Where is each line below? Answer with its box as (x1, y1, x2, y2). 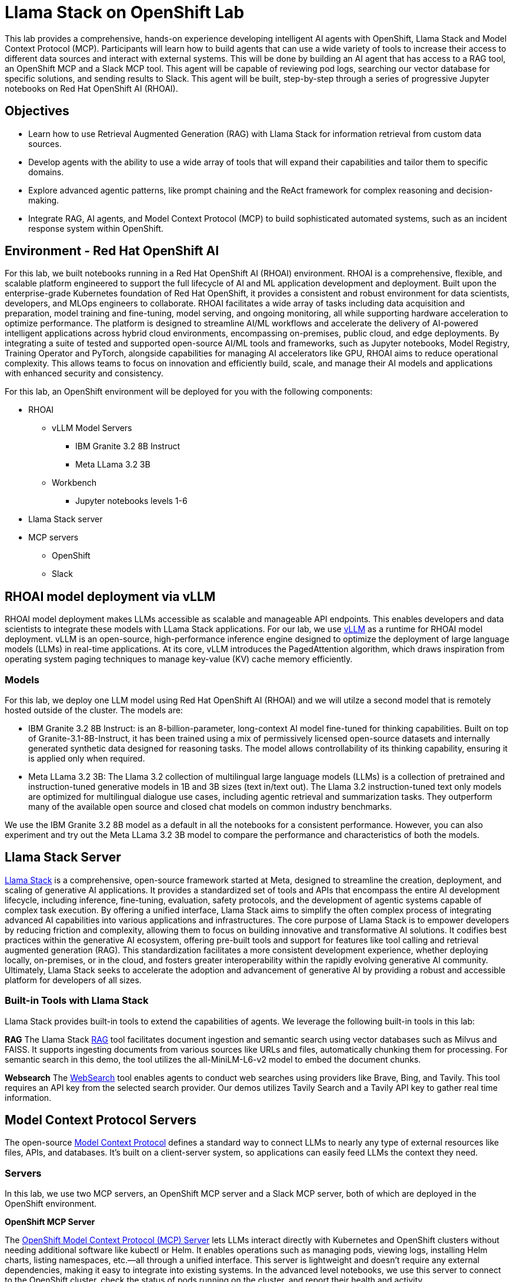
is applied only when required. (28, 753, 145, 764)
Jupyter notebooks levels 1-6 (75, 496, 188, 506)
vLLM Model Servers (52, 423, 132, 433)
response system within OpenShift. (28, 223, 163, 233)
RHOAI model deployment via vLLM (5, 589, 216, 604)
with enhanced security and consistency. (5, 368, 163, 379)
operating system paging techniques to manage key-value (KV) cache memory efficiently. (5, 654, 353, 665)
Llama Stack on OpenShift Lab (5, 2, 245, 22)
